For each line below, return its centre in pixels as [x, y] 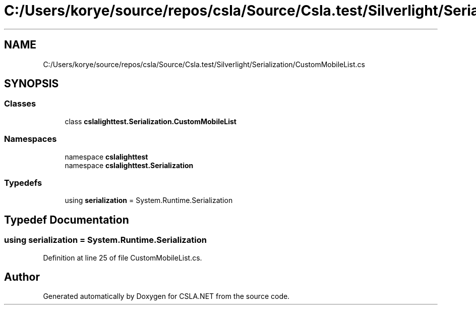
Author [22, 277]
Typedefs [23, 183]
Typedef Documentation [67, 220]
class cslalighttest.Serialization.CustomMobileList [151, 121]
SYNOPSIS [32, 84]
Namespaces [31, 139]
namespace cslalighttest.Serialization [129, 165]
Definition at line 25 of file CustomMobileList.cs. [123, 257]
